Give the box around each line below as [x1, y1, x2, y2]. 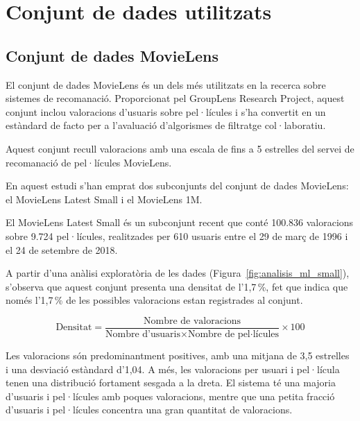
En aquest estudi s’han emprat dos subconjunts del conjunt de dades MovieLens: [6, 178, 349, 193]
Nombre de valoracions [143, 316, 241, 326]
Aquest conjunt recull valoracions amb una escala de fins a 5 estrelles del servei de [6, 141, 354, 155]
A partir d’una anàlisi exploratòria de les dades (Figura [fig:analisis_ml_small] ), [6, 266, 350, 280]
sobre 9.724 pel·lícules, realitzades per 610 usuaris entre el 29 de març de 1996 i [6, 228, 348, 243]
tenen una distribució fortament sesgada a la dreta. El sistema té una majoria [6, 375, 336, 390]
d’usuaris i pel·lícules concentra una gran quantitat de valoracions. [6, 402, 293, 417]
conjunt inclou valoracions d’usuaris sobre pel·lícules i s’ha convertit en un [6, 104, 326, 119]
